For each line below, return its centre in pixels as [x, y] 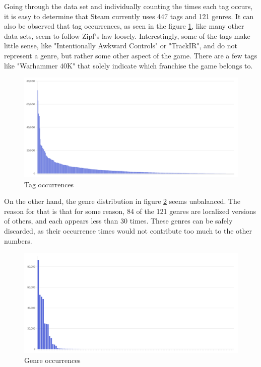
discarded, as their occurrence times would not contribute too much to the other [128, 231]
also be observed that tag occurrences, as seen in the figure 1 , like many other [124, 26]
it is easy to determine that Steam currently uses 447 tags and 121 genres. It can [129, 16]
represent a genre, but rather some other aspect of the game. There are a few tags [131, 55]
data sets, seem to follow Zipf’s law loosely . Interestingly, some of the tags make [127, 35]
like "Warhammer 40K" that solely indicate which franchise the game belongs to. [128, 65]
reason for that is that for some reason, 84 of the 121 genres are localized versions [130, 211]
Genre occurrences [52, 360]
